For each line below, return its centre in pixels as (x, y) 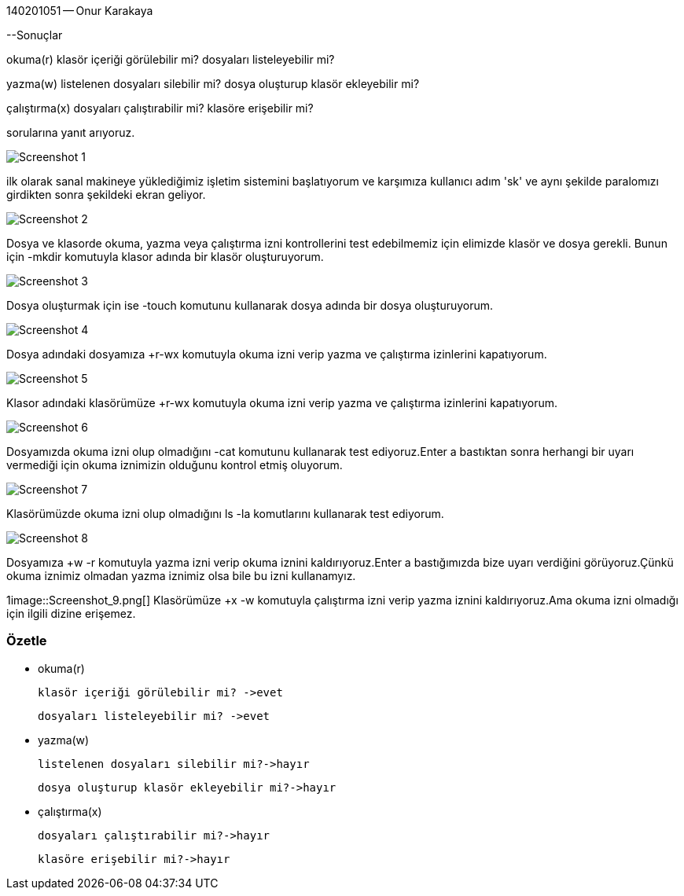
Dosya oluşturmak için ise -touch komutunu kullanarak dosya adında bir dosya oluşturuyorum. (250, 305)
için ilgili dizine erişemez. (71, 613)
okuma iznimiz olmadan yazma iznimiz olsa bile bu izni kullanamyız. (181, 576)
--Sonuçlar (35, 35)
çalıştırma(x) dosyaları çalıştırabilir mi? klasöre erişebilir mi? (160, 108)
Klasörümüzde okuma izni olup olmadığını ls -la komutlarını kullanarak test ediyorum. (225, 514)
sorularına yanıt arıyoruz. (71, 132)
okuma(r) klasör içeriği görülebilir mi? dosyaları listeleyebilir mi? (171, 59)
